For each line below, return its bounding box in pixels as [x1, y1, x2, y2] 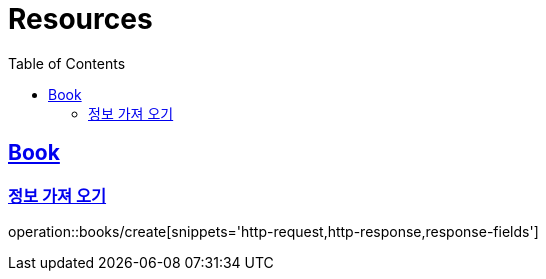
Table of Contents [8, 54, 126, 72]
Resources [8, 2, 153, 36]
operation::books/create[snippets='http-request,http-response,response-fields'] [8, 222, 539, 240]
